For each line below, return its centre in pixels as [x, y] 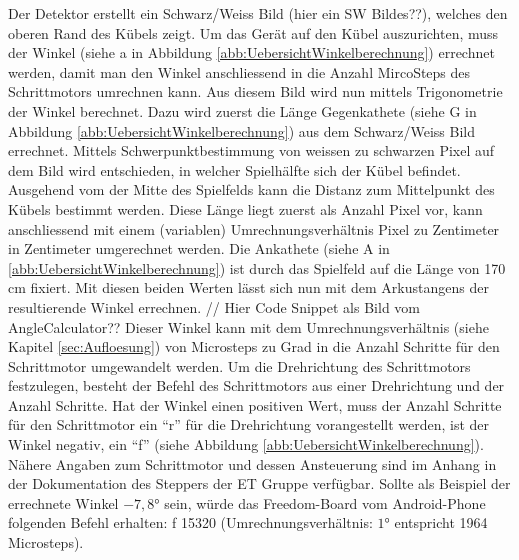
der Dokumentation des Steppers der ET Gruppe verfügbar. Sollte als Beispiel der [259, 483]
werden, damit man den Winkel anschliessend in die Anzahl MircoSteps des [239, 71]
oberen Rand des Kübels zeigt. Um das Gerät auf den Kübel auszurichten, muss [253, 32]
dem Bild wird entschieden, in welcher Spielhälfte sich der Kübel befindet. [234, 169]
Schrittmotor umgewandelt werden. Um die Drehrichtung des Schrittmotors [239, 365]
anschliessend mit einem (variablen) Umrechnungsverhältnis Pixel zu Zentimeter [254, 228]
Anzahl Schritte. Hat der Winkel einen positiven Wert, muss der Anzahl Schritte [255, 404]
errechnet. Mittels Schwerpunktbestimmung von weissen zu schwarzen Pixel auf [251, 150]
